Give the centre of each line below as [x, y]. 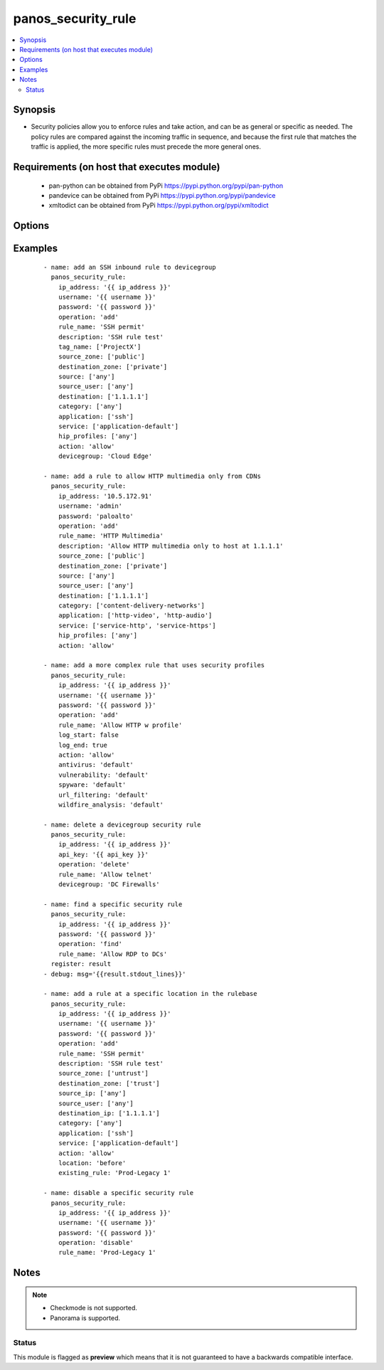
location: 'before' [92, 1163]
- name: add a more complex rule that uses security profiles [154, 665]
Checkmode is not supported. [94, 1308]
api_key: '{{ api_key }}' [103, 854]
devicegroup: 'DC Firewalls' [109, 885]
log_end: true [83, 745]
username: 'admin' [90, 506]
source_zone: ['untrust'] [103, 1073]
